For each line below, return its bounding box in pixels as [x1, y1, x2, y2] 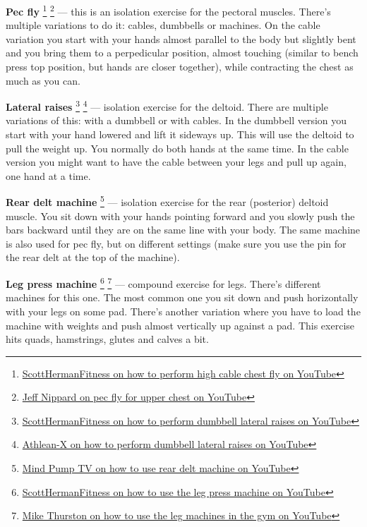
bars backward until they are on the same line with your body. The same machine [6, 222, 361, 237]
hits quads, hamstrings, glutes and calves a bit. [6, 332, 209, 346]
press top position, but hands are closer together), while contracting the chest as [6, 59, 354, 74]
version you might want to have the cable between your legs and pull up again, [6, 155, 347, 169]
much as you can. [6, 73, 80, 87]
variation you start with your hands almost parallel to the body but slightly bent [6, 31, 356, 46]
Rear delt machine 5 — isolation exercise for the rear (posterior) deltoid [6, 193, 329, 210]
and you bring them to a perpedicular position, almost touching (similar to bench [6, 45, 359, 60]
